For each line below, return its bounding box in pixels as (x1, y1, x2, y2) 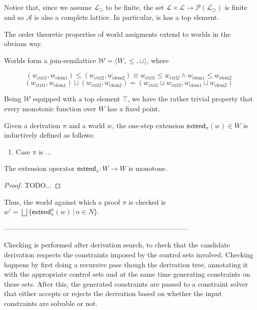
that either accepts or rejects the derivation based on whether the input (4, 288, 222, 299)
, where (146, 55, 169, 65)
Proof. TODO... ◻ (4, 179, 61, 190)
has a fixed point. (107, 103, 160, 113)
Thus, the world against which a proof (4, 196, 120, 207)
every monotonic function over (4, 103, 96, 113)
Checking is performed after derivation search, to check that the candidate (4, 239, 230, 250)
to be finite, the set (106, 2, 164, 12)
